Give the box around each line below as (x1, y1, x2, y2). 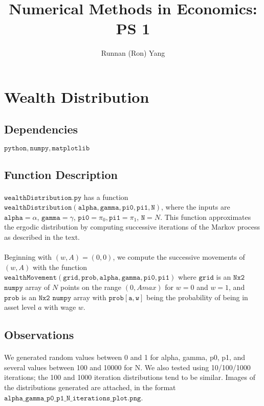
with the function (32, 261, 87, 272)
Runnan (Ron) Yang (101, 48, 165, 58)
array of (25, 282, 50, 292)
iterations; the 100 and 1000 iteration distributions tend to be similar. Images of (4, 372, 255, 382)
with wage (44, 302, 76, 312)
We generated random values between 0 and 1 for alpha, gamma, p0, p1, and (4, 352, 246, 363)
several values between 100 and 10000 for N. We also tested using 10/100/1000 (4, 362, 251, 372)
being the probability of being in (146, 291, 248, 302)
